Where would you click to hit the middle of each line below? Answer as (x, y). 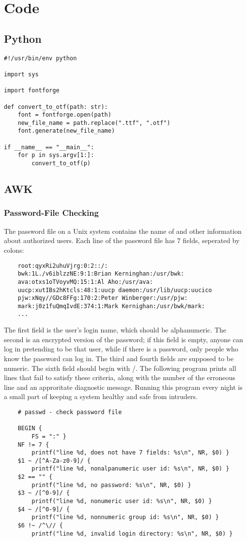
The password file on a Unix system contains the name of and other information (123, 231)
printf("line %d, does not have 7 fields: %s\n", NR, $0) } (131, 453)
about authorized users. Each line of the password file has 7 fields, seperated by (122, 240)
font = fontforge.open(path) (64, 115)
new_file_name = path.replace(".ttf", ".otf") (94, 123)
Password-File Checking (51, 213)
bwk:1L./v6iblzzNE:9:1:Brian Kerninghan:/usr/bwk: (101, 274)
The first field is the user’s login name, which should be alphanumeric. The (115, 330)
